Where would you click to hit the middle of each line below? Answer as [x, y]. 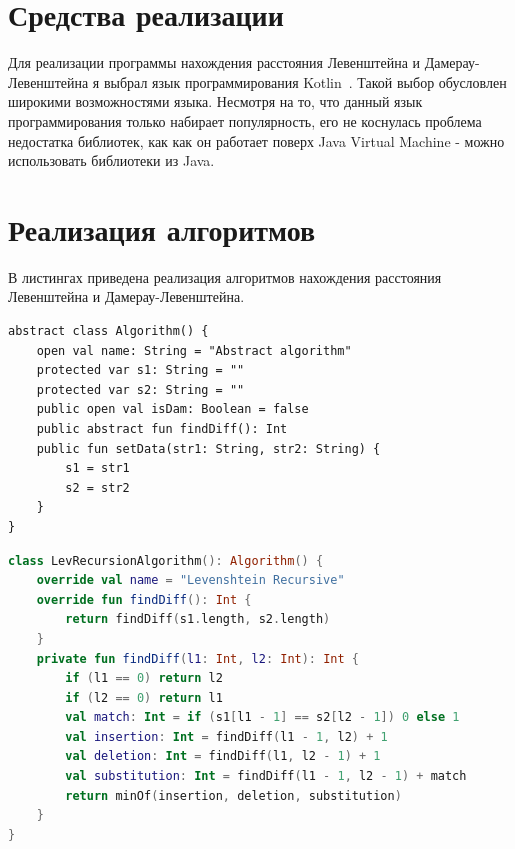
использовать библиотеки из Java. [111, 160]
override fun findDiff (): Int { [144, 599]
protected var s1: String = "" [140, 370]
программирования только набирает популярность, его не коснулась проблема [245, 120]
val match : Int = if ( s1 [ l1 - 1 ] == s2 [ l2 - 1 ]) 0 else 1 [262, 717]
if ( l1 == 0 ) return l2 [144, 678]
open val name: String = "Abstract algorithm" [194, 350]
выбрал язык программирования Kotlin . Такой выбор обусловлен [305, 81]
